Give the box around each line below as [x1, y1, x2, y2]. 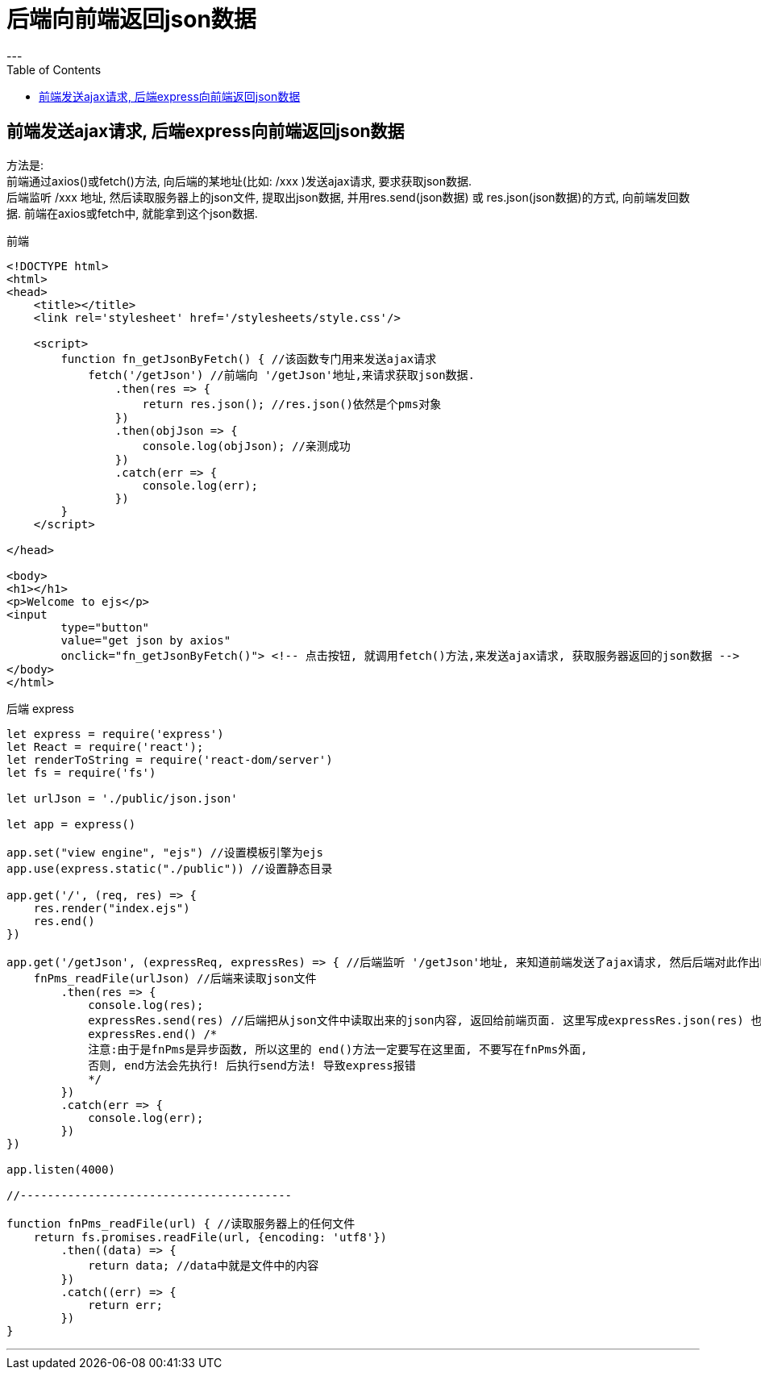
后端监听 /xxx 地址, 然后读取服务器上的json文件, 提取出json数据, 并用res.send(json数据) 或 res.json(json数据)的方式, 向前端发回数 [6, 190, 690, 204]
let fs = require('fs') [6, 765, 156, 779]
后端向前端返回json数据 [6, 6, 256, 33]
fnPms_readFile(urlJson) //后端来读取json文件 [33, 971, 317, 985]
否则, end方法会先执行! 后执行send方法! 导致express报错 [88, 1058, 416, 1072]
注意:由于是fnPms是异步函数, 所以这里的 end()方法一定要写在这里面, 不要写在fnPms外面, [88, 1042, 588, 1056]
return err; [88, 1298, 163, 1311]
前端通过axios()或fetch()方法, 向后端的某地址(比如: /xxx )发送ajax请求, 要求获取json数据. [6, 173, 472, 188]
